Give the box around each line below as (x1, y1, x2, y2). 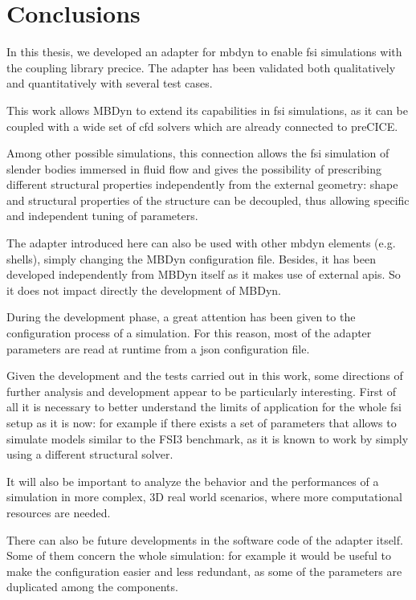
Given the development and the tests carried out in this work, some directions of (6, 367, 403, 384)
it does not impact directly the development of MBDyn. (6, 281, 281, 298)
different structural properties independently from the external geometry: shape (6, 176, 398, 193)
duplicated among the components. (6, 578, 178, 595)
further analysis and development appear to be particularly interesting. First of (6, 382, 397, 399)
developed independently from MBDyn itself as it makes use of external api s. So (6, 266, 401, 283)
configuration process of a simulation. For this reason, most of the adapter (6, 324, 372, 341)
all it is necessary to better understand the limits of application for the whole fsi (6, 398, 402, 415)
